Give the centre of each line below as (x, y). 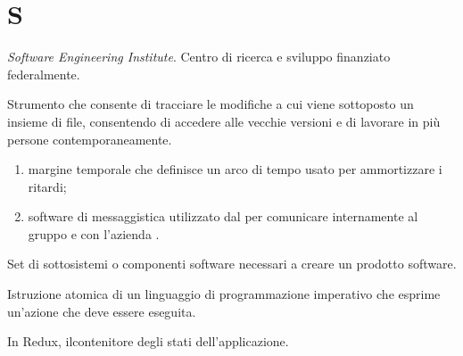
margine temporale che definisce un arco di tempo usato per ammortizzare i (235, 169)
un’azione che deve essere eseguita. (102, 311)
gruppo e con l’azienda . (94, 233)
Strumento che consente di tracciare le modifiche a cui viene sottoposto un (211, 104)
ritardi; (47, 186)
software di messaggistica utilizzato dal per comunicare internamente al (223, 216)
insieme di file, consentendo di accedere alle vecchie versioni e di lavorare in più (224, 121)
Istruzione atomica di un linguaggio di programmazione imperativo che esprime (224, 294)
